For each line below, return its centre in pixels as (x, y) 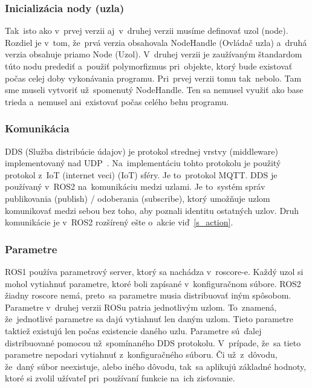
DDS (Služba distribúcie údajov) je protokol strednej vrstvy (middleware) (141, 151)
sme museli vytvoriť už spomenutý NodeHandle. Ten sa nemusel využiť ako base (154, 90)
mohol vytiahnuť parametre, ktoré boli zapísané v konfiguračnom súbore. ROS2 (153, 283)
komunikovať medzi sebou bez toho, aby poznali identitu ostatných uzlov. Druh (152, 210)
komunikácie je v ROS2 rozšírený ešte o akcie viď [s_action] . (119, 222)
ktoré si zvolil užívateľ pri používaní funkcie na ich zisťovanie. (120, 378)
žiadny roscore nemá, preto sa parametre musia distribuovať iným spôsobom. (148, 295)
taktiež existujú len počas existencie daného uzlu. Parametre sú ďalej (133, 330)
